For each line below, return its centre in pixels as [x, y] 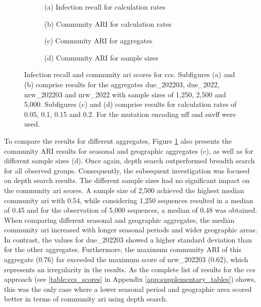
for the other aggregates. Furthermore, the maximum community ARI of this [123, 249]
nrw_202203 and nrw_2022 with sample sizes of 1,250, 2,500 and [125, 94]
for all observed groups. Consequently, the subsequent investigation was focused [127, 170]
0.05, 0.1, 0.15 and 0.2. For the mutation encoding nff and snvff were [130, 114]
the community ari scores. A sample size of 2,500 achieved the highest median [124, 190]
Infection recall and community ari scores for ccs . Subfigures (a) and [130, 74]
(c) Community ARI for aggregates [99, 41]
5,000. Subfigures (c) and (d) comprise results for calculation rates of [130, 104]
